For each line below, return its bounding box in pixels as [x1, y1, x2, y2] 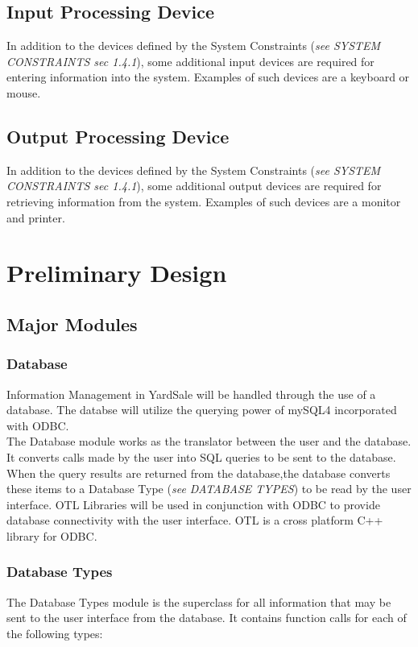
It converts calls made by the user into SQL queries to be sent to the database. [6, 448, 396, 465]
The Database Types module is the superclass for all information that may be [6, 593, 391, 610]
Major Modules [6, 311, 138, 336]
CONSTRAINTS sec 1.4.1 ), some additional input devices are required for [6, 52, 375, 69]
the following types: [6, 624, 103, 641]
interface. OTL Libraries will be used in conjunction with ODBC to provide [6, 496, 380, 512]
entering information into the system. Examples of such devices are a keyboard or [6, 68, 410, 85]
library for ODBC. [6, 527, 97, 544]
